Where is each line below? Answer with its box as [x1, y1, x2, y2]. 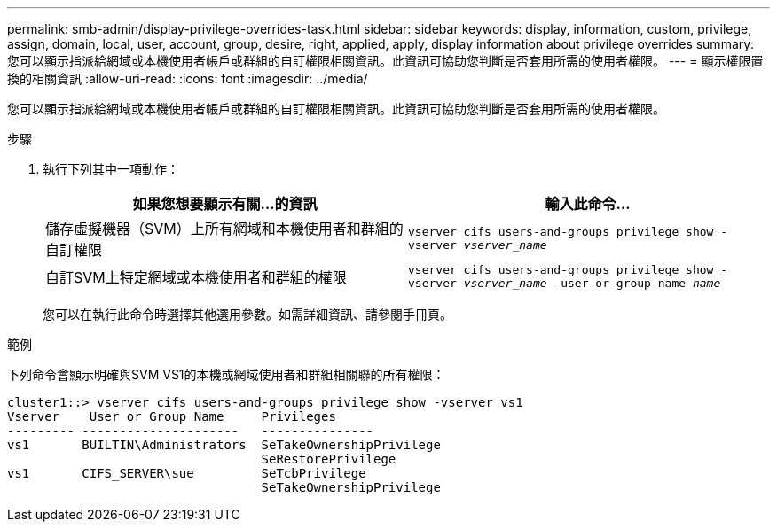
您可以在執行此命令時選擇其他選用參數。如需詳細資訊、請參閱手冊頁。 [43, 307, 452, 322]
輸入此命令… [545, 195, 631, 213]
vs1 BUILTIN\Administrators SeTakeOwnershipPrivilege [7, 438, 441, 452]
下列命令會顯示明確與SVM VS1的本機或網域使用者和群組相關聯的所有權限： [7, 367, 445, 382]
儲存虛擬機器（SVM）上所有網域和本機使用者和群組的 [45, 220, 404, 237]
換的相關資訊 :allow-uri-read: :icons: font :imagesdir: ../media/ [7, 71, 368, 86]
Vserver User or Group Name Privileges [7, 409, 336, 424]
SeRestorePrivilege [261, 452, 396, 466]
